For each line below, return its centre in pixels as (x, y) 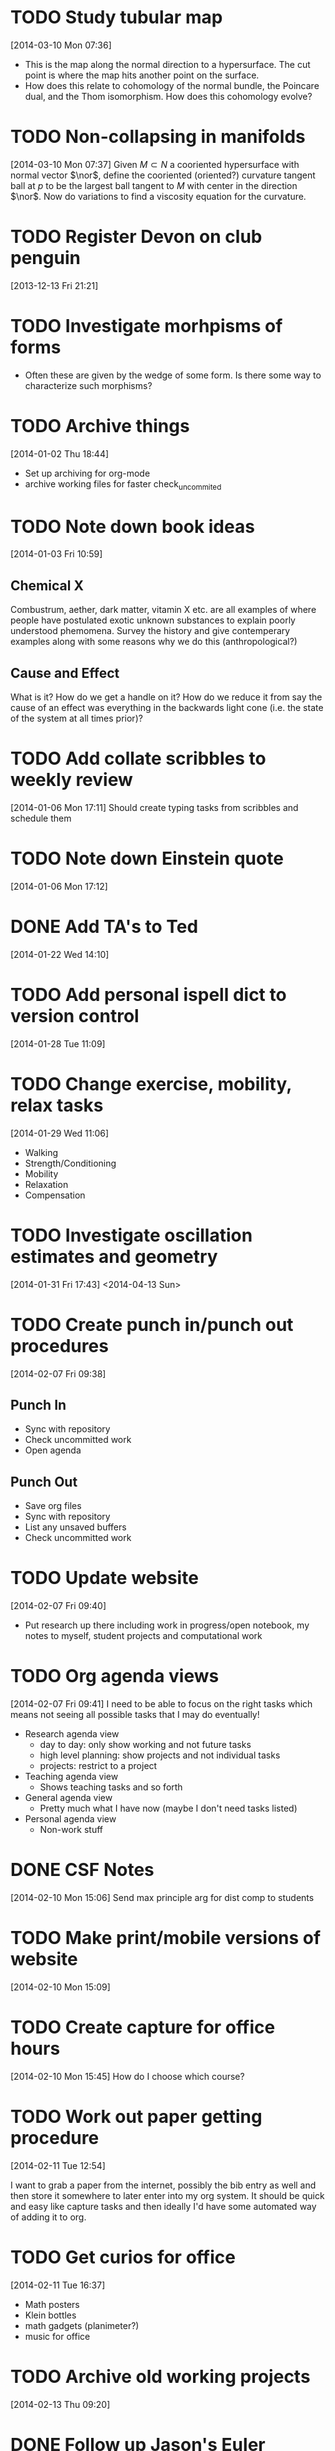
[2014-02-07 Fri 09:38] (58, 1373)
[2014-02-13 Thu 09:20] (60, 2404)
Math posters (52, 2304)
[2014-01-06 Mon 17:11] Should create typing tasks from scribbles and (154, 807)
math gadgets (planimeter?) (82, 2325)
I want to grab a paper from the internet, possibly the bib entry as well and (163, 2185)
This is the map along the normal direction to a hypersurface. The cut (167, 64)
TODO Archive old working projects (160, 2376)
